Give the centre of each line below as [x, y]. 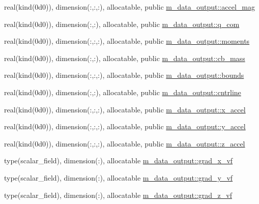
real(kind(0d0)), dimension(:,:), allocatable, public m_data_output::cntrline [123, 92]
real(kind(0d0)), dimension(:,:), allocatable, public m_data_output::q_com [122, 24]
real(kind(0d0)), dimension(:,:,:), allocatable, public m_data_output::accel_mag [129, 7]
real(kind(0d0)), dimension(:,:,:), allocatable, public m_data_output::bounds [124, 75]
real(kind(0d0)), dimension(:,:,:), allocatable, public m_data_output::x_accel [125, 109]
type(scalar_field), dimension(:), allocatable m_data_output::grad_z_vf [118, 195]
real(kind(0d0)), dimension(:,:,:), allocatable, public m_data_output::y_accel [125, 126]
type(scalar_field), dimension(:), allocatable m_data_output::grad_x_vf [119, 161]
